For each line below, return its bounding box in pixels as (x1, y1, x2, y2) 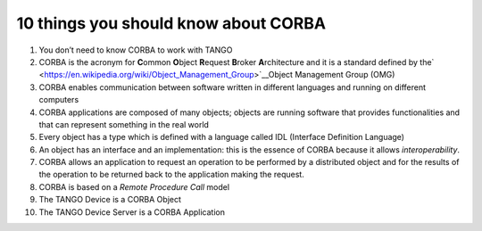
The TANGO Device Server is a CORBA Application (38, 206, 225, 218)
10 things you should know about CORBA (16, 13, 326, 33)
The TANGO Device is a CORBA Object (38, 194, 182, 205)
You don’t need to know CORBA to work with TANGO (38, 45, 233, 55)
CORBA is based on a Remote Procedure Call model (38, 181, 230, 192)
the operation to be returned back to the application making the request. (38, 169, 305, 180)
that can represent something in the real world (38, 119, 210, 129)
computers (38, 95, 79, 105)
